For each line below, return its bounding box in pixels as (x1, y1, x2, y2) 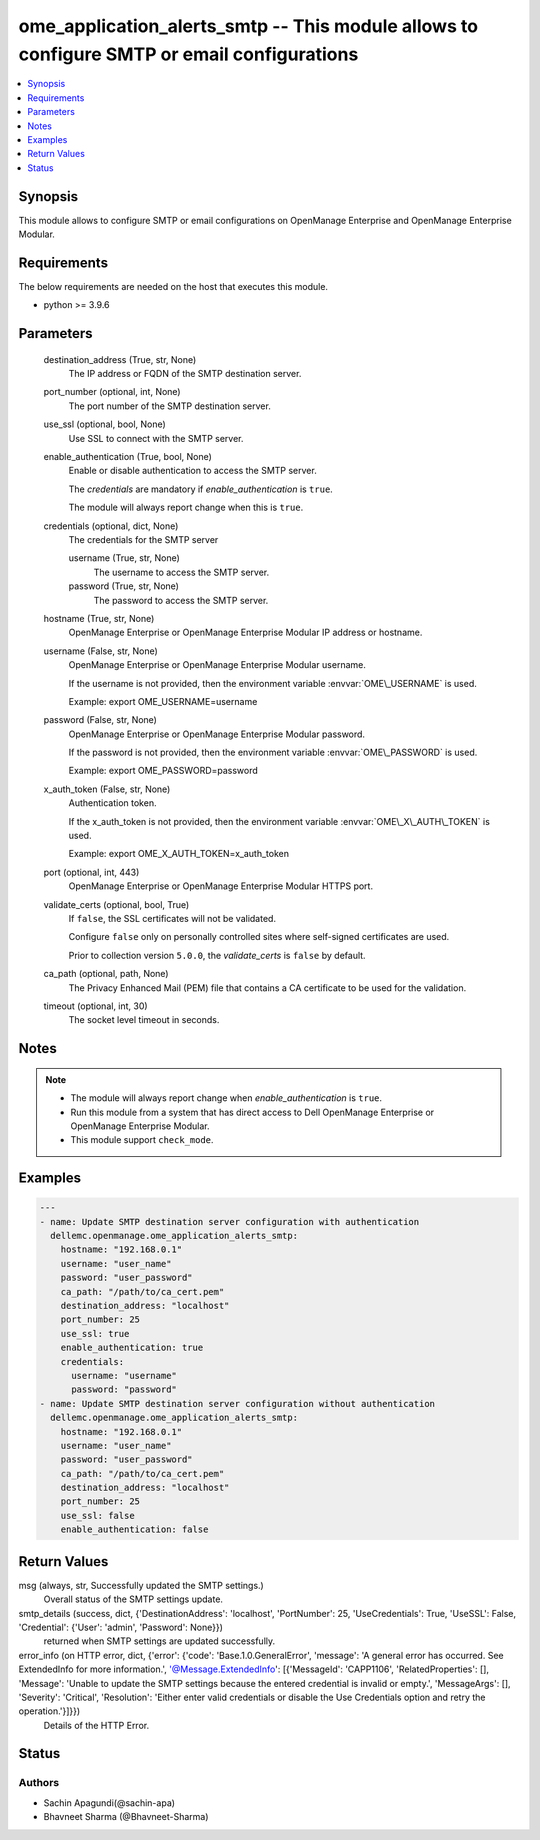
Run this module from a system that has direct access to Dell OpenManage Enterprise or (70, 1106, 435, 1118)
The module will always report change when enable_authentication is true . (70, 1092, 383, 1104)
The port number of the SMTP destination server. (68, 400, 272, 412)
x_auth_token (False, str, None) (43, 783, 171, 795)
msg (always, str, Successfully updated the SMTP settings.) (18, 1579, 264, 1591)
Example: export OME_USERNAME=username (68, 695, 258, 707)
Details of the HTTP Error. (43, 1719, 150, 1731)
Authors (18, 1776, 60, 1790)
